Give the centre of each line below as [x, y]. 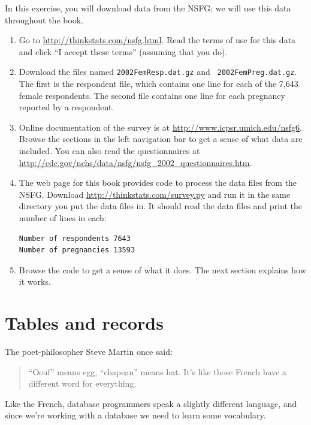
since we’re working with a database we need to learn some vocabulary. [135, 415]
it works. [35, 281]
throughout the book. [44, 19]
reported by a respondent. [67, 107]
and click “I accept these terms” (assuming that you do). [123, 51]
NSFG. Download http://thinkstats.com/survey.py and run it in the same [155, 194]
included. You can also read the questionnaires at [109, 150]
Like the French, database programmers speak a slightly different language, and [151, 403]
